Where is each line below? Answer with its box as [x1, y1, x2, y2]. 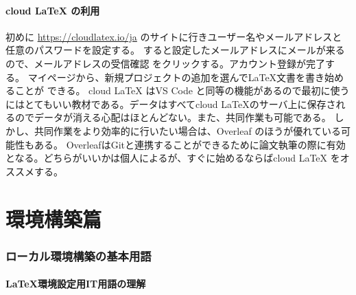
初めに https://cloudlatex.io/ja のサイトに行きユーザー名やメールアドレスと [5, 29, 342, 43]
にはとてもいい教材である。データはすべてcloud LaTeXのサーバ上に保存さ [5, 96, 336, 111]
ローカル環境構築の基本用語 [5, 247, 152, 264]
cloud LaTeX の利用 [5, 3, 100, 17]
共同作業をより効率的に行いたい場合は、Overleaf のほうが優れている [34, 123, 341, 138]
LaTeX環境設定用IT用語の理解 [5, 276, 146, 291]
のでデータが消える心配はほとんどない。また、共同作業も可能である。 [14, 110, 331, 124]
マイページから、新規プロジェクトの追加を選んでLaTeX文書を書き [27, 69, 325, 84]
